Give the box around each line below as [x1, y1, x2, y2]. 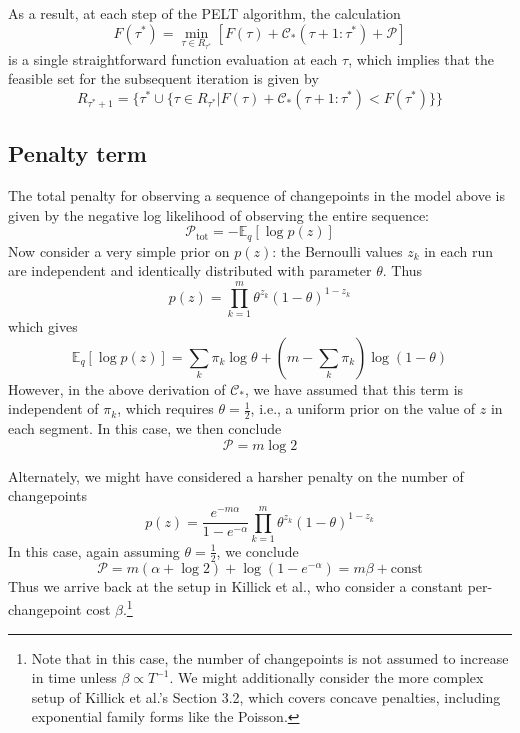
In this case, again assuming [8, 540, 180, 561]
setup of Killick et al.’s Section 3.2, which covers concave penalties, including [31, 686, 501, 707]
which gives [8, 316, 78, 337]
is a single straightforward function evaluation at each [8, 48, 338, 69]
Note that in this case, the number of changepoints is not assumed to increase [31, 647, 509, 668]
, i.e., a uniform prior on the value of [250, 398, 476, 419]
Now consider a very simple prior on [8, 240, 230, 261]
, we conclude [216, 540, 299, 561]
